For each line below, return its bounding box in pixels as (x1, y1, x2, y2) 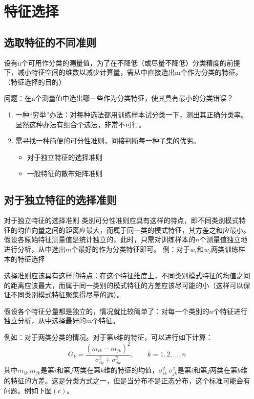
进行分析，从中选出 (4, 244, 65, 254)
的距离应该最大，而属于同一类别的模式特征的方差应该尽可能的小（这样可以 (4, 280, 243, 290)
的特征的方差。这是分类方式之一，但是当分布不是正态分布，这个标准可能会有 (4, 376, 250, 386)
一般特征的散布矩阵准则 (27, 168, 103, 178)
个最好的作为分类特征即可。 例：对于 (71, 244, 190, 254)
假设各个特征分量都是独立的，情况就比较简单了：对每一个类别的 (4, 306, 209, 316)
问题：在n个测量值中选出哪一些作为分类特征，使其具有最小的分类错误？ (4, 93, 233, 103)
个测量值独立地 (199, 234, 248, 244)
